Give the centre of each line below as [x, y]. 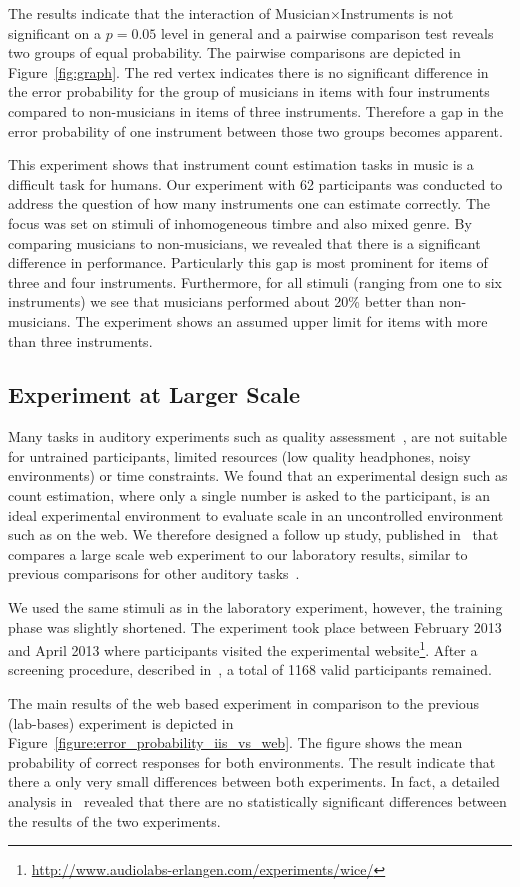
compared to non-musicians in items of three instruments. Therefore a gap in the [256, 110]
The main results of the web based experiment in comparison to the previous [244, 703]
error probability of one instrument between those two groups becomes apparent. [255, 130]
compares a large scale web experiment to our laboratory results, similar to [238, 553]
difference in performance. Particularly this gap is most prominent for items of [248, 262]
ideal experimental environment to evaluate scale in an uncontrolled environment [256, 514]
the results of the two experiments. [114, 820]
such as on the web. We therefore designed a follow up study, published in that [253, 534]
